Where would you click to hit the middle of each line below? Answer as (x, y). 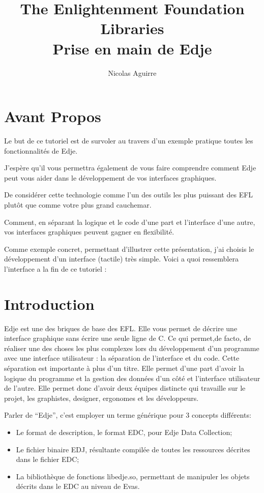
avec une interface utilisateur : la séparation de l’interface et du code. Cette (122, 358)
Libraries (132, 28)
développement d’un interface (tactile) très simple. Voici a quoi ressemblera (121, 259)
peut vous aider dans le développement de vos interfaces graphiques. (110, 177)
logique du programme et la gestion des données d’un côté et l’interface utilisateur (132, 378)
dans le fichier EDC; (48, 459)
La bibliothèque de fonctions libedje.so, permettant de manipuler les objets (133, 476)
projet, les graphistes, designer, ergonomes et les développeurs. (101, 398)
